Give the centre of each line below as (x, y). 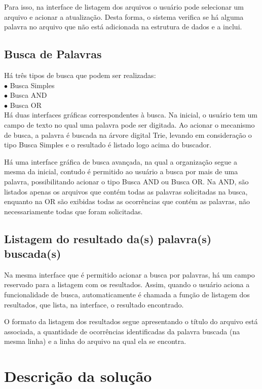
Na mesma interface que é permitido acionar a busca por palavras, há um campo (129, 274)
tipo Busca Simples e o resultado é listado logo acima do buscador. (108, 145)
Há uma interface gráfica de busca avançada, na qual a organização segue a (121, 161)
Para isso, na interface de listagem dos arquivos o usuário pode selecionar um (124, 7)
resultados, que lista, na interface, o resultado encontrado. (94, 304)
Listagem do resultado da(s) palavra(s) (108, 238)
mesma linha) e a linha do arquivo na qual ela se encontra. (95, 341)
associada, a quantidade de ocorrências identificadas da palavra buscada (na (122, 331)
